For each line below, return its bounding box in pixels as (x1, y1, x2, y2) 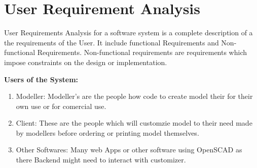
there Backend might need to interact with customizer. (16, 154, 186, 165)
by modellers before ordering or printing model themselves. (16, 127, 199, 138)
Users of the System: (4, 74, 79, 84)
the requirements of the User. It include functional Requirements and (4, 37, 219, 47)
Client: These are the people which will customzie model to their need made (16, 118, 252, 128)
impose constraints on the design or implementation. (4, 57, 167, 67)
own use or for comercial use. (16, 100, 106, 111)
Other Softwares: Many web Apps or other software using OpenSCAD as (16, 144, 242, 155)
